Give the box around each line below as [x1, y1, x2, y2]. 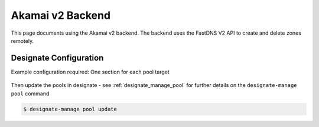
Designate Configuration [11, 53, 104, 63]
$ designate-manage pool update [23, 106, 118, 112]
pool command [11, 90, 50, 97]
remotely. [11, 37, 34, 44]
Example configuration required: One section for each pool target [11, 68, 170, 75]
